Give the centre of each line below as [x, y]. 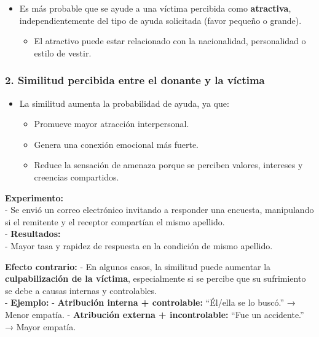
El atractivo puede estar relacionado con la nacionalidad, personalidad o [170, 41]
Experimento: [34, 197]
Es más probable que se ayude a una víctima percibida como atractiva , [155, 8]
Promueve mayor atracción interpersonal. [112, 124]
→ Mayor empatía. [41, 326]
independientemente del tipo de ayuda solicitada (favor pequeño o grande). [160, 20]
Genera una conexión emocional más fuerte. [116, 144]
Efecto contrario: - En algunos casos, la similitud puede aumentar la [138, 266]
